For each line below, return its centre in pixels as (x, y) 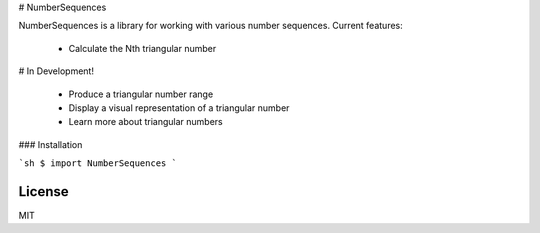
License (43, 191)
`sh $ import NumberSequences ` (97, 163)
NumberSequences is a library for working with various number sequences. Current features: (211, 26)
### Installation (50, 144)
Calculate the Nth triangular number (142, 48)
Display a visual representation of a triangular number (179, 107)
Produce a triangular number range (141, 94)
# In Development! (56, 71)
